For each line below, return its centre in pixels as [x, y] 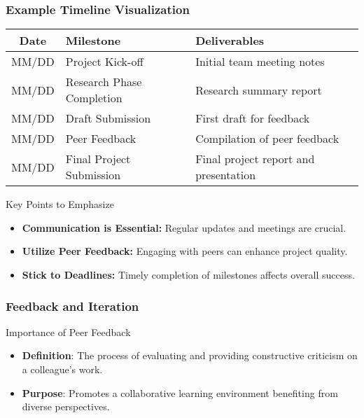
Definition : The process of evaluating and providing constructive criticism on [190, 355]
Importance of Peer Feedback [68, 332]
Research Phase [104, 82]
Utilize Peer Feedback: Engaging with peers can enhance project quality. [185, 251]
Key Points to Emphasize [60, 204]
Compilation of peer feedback [267, 139]
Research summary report [259, 90]
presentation [226, 175]
